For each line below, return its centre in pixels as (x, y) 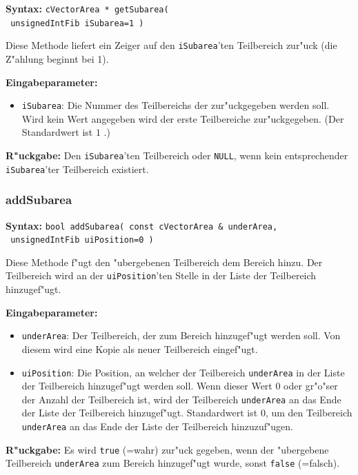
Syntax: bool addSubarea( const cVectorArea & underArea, (142, 225)
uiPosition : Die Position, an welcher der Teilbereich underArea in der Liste (183, 372)
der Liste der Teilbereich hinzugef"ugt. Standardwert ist (140, 413)
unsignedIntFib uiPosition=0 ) (82, 240)
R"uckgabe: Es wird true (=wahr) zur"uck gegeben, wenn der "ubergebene (167, 449)
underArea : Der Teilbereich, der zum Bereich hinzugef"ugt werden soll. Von (181, 335)
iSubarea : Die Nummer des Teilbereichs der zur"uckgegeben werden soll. (176, 105)
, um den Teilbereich (309, 413)
